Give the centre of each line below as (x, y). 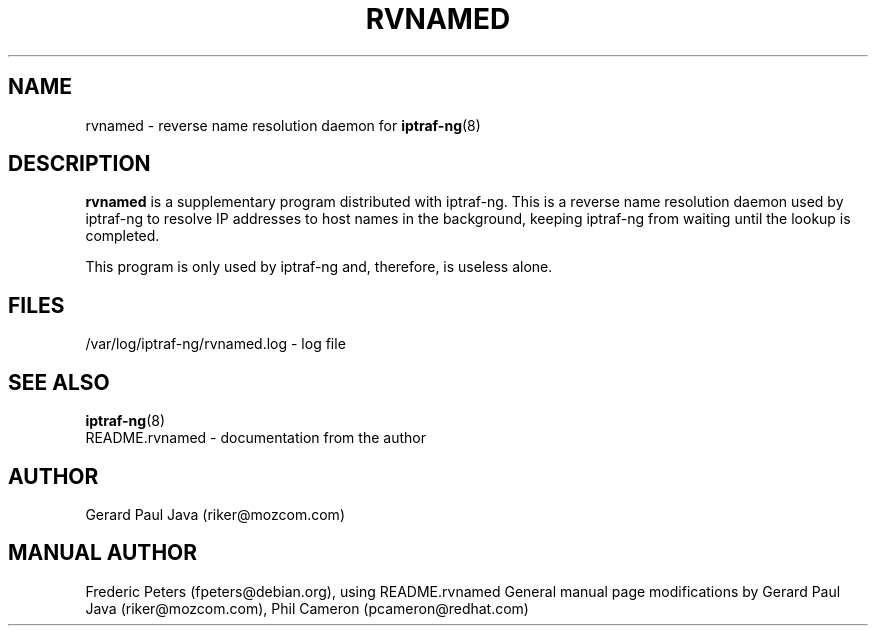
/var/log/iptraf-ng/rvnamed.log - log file (215, 344)
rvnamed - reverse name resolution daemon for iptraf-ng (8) (283, 125)
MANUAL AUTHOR (103, 553)
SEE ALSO (59, 382)
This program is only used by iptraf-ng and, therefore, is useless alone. (319, 267)
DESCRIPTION (79, 164)
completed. (122, 236)
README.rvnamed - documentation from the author (255, 438)
